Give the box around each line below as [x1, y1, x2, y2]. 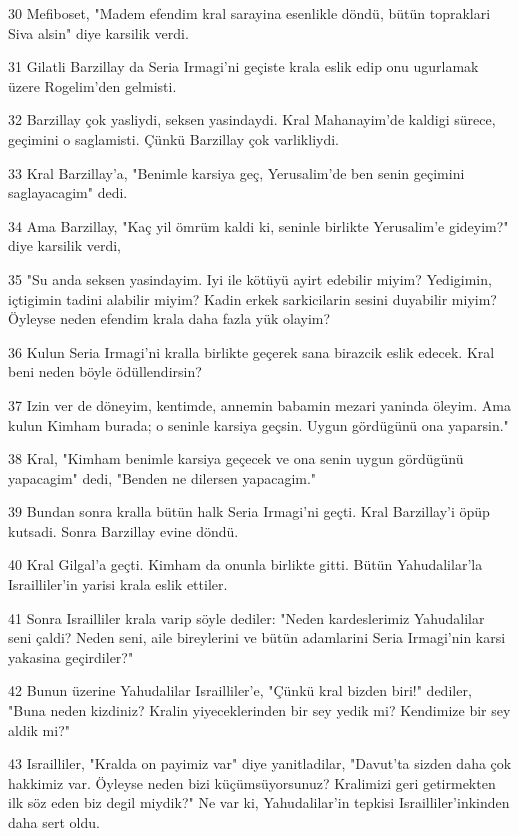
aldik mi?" [8, 719, 71, 740]
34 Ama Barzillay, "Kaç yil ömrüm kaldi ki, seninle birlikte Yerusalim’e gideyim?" [8, 215, 509, 236]
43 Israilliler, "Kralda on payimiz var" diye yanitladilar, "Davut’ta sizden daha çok [8, 753, 512, 774]
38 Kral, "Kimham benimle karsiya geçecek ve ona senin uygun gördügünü [8, 448, 464, 469]
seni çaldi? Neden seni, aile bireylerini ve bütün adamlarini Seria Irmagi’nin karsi [8, 627, 506, 648]
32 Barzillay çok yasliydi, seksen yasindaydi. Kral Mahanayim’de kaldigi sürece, [8, 109, 496, 130]
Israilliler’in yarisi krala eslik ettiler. [8, 574, 228, 595]
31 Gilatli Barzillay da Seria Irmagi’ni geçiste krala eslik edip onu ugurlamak [8, 56, 479, 77]
